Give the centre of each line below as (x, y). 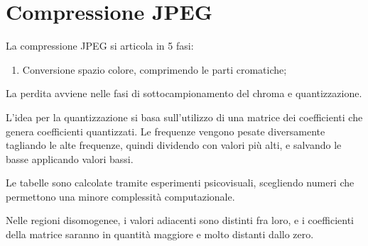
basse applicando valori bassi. (70, 158)
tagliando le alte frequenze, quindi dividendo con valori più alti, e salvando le (174, 145)
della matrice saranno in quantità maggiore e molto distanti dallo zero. (160, 234)
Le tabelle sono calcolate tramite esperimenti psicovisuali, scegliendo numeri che (180, 183)
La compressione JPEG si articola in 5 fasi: (100, 46)
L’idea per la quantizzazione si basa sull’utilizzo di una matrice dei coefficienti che (184, 117)
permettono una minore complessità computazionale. (120, 196)
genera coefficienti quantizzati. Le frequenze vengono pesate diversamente (166, 131)
